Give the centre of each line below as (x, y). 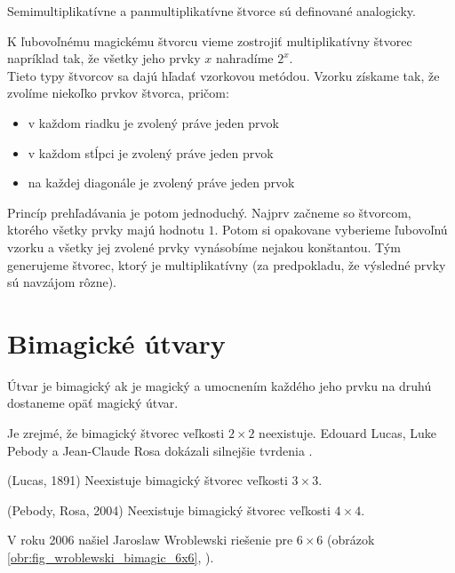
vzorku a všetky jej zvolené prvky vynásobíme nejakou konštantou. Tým (204, 247)
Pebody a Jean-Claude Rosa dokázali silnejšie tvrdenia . (160, 450)
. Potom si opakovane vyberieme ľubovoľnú (331, 230)
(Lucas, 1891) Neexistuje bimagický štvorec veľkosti (148, 480)
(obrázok (351, 540)
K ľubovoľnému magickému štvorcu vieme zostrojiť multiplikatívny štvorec (210, 40)
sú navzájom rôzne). (62, 282)
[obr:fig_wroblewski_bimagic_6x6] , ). (111, 557)
